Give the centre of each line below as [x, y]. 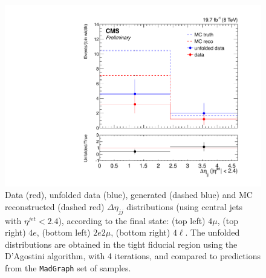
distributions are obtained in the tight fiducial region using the [121, 244]
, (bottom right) [141, 232]
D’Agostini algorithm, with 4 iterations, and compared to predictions [133, 256]
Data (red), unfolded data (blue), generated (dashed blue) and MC [129, 195]
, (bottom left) [63, 232]
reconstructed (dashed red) [55, 206]
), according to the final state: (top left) [132, 220]
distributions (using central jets [184, 206]
